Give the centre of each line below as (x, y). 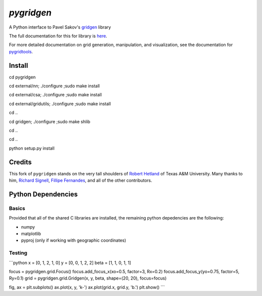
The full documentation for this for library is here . (58, 36)
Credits (20, 162)
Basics (17, 208)
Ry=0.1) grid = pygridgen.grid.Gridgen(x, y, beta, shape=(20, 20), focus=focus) (88, 278)
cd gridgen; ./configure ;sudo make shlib (50, 122)
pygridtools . (21, 51)
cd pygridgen (22, 77)
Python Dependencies (43, 194)
